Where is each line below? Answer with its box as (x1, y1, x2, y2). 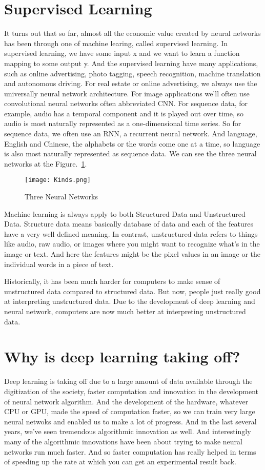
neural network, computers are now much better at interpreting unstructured (4, 306, 246, 317)
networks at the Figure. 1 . (4, 158, 87, 169)
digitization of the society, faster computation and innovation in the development (4, 385, 259, 396)
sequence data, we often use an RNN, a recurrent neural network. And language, (4, 128, 257, 139)
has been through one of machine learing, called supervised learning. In (4, 37, 228, 48)
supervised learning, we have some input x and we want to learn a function (4, 48, 240, 58)
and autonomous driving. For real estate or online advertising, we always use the (4, 78, 257, 89)
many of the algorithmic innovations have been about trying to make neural (4, 436, 242, 446)
